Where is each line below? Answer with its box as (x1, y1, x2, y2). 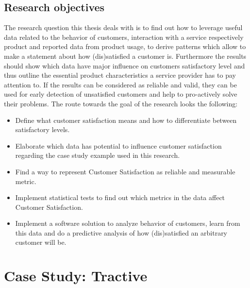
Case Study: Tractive (4, 266, 148, 286)
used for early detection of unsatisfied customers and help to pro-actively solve (4, 89, 237, 99)
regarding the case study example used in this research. (15, 150, 180, 160)
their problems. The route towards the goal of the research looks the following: (4, 98, 238, 108)
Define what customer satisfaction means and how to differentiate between (15, 115, 237, 125)
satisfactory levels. (15, 124, 70, 135)
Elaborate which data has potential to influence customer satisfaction (15, 140, 222, 151)
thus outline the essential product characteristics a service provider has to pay (4, 70, 236, 80)
